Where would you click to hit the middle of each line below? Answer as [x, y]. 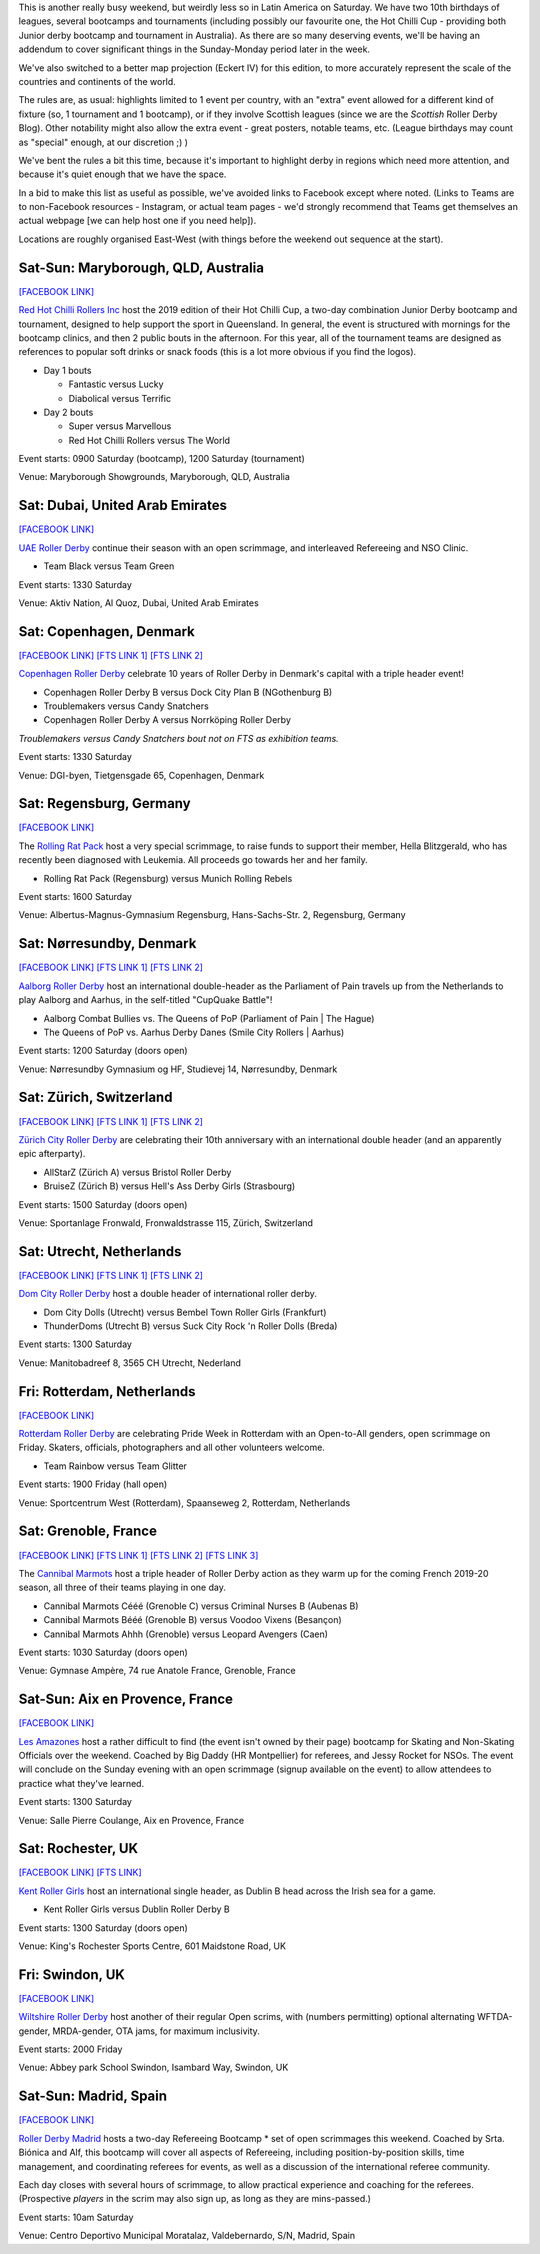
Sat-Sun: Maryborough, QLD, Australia [141, 267]
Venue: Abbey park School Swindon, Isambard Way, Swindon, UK [153, 2067]
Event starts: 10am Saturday [76, 2217]
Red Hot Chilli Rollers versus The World [149, 440]
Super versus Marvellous [120, 426]
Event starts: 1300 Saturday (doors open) [103, 1927]
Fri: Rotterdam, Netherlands [107, 1391]
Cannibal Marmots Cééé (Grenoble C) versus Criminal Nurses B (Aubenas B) [201, 1606]
